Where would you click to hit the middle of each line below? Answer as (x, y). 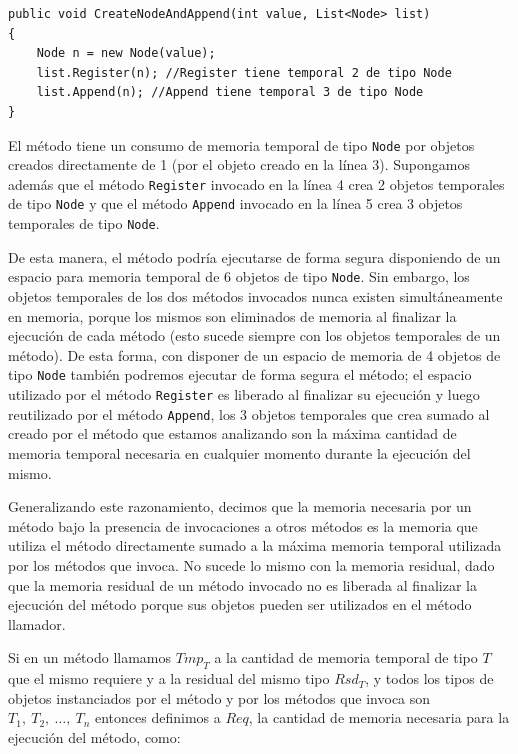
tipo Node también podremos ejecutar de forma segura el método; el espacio (240, 374)
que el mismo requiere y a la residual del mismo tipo (169, 678)
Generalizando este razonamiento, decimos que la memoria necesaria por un (240, 506)
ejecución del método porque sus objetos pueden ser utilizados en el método (240, 604)
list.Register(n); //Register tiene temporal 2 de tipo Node (244, 72)
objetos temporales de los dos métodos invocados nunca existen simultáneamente (255, 296)
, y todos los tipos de (429, 678)
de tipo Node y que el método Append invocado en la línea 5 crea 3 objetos (235, 203)
